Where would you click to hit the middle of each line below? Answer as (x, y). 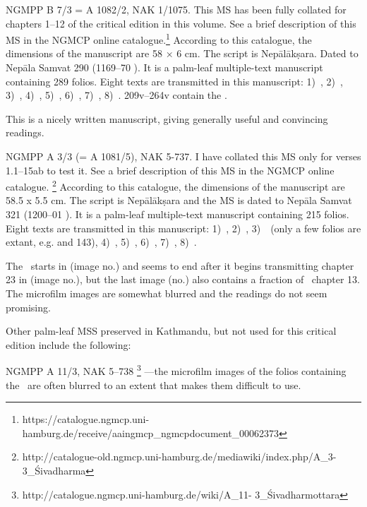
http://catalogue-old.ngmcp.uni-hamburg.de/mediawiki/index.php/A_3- (179, 457)
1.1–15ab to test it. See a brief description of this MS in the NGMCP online (170, 170)
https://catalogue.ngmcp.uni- (86, 419)
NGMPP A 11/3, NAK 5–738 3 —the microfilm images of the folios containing (176, 370)
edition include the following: (68, 344)
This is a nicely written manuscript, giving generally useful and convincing (167, 118)
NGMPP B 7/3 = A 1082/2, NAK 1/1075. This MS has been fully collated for (176, 9)
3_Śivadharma (54, 470)
